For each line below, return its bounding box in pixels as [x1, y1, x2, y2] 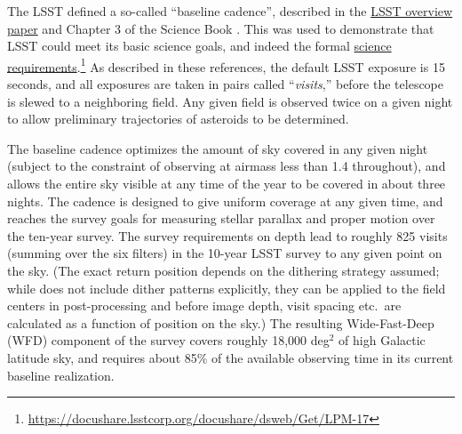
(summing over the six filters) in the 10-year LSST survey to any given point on [7, 244, 442, 262]
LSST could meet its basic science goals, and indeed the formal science [7, 36, 392, 55]
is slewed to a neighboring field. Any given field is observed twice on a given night [7, 92, 453, 110]
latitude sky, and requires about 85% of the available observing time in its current [7, 348, 454, 366]
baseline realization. [7, 366, 115, 384]
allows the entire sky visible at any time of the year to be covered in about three [7, 174, 446, 192]
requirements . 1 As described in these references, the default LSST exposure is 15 [7, 54, 445, 76]
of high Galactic [339, 331, 426, 350]
